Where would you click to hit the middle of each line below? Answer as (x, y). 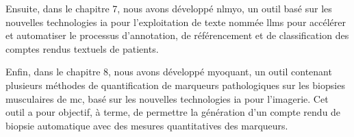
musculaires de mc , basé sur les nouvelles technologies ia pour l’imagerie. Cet (167, 98)
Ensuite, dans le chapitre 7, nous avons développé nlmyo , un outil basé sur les (169, 8)
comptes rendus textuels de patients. (82, 48)
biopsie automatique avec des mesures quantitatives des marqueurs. (147, 125)
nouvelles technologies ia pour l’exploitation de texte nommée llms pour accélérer (176, 22)
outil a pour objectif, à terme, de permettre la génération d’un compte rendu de (173, 112)
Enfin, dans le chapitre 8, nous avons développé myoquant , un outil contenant (169, 72)
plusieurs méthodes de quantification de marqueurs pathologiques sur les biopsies (175, 85)
